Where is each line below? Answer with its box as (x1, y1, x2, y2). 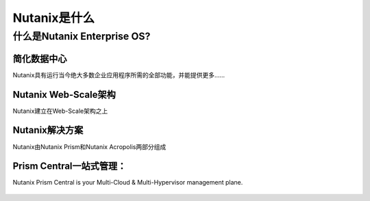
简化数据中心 (12, 53, 67, 64)
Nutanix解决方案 (12, 124, 84, 136)
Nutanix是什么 (12, 10, 95, 25)
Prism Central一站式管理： (12, 161, 127, 172)
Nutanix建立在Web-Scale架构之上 (12, 107, 108, 115)
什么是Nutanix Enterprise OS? (12, 30, 151, 42)
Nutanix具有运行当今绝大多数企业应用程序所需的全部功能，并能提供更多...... (12, 70, 225, 79)
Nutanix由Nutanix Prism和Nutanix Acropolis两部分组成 (12, 142, 166, 150)
